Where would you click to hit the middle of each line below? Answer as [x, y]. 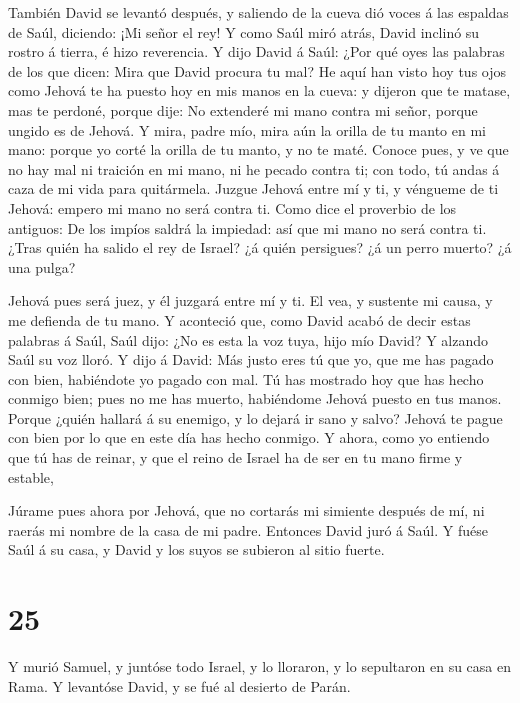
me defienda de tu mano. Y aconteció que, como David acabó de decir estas [239, 319]
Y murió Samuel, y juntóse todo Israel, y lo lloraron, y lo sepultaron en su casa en [260, 666]
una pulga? [42, 266]
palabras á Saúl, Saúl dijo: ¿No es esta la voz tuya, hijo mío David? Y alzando [248, 339]
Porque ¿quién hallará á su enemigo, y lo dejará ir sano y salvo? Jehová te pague [255, 417]
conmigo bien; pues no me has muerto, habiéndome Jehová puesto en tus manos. [255, 398]
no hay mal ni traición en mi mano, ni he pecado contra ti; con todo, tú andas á [254, 168]
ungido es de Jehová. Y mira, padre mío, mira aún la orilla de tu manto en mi [247, 129]
